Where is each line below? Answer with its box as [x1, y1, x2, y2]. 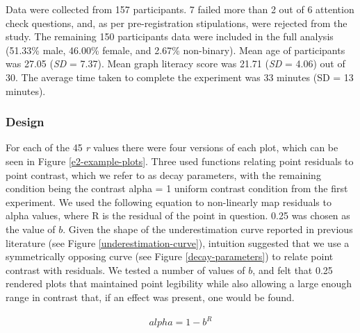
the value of [6, 221, 56, 236]
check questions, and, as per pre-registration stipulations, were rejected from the [6, 15, 347, 30]
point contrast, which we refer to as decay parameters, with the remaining [6, 167, 321, 182]
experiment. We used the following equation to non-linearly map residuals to [6, 194, 332, 209]
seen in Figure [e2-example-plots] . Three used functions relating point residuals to [6, 153, 354, 168]
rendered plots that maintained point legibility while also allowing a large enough [6, 276, 352, 291]
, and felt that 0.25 [252, 262, 333, 277]
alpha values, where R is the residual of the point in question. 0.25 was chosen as [6, 208, 350, 223]
